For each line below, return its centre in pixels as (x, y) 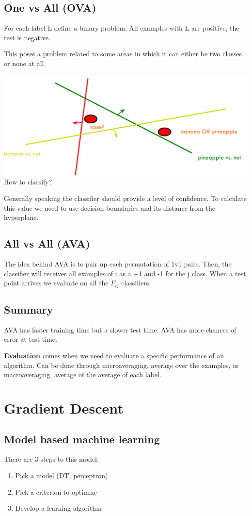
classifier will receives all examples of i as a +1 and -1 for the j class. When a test (125, 273)
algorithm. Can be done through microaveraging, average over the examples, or (121, 365)
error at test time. (31, 339)
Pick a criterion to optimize (56, 491)
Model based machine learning (82, 439)
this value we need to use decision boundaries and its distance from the (110, 208)
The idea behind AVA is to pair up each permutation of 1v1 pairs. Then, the (118, 263)
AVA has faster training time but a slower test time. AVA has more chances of (120, 329)
